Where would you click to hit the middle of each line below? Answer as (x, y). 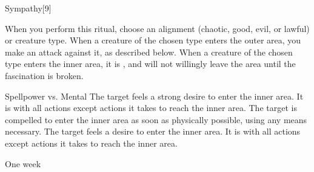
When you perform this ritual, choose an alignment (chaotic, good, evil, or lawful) (157, 28)
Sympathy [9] (28, 8)
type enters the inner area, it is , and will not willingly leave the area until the (150, 64)
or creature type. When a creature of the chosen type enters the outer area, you (153, 40)
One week (23, 163)
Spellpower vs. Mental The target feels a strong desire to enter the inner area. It (154, 96)
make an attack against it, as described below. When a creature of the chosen (149, 52)
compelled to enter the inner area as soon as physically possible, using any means (156, 119)
